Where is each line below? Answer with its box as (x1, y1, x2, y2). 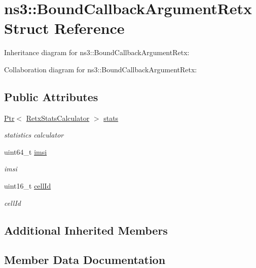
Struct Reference (4, 18, 125, 38)
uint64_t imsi (4, 146, 47, 157)
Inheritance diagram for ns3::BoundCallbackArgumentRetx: (4, 47, 190, 58)
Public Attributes (4, 88, 98, 104)
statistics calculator (4, 129, 64, 140)
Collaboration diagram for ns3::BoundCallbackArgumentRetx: (4, 64, 197, 74)
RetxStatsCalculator (26, 112, 90, 123)
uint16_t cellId (4, 181, 51, 191)
